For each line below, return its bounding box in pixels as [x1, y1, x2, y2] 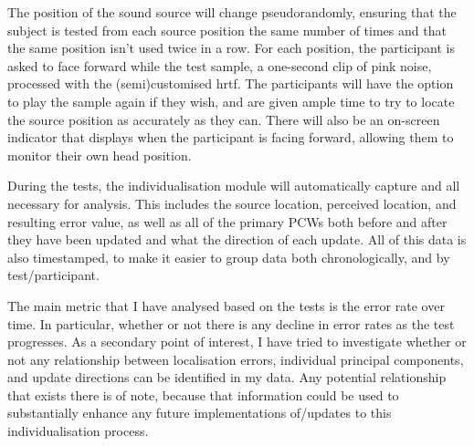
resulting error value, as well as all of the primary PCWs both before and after [7, 212, 448, 231]
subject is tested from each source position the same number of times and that [7, 20, 447, 39]
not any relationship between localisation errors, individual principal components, [7, 349, 464, 368]
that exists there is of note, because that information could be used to [7, 385, 399, 404]
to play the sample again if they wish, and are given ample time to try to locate [7, 91, 455, 110]
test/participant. [7, 265, 100, 285]
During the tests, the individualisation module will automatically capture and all [7, 176, 460, 195]
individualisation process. [7, 421, 149, 441]
